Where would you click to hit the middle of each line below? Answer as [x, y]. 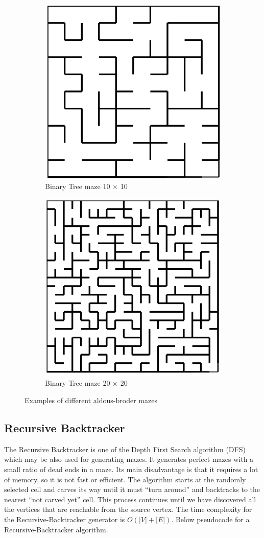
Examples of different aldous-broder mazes [91, 400]
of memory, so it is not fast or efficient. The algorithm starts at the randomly [125, 479]
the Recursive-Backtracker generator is [65, 519]
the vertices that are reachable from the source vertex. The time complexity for [128, 509]
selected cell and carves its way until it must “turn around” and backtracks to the [132, 489]
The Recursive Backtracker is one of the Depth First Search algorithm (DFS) [125, 449]
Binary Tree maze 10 [78, 186]
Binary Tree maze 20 [78, 383]
